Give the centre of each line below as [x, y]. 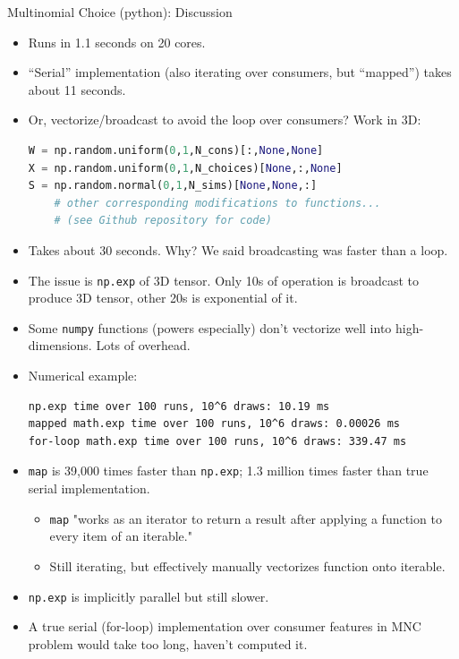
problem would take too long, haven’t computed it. [168, 643]
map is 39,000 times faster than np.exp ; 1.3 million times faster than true [228, 471]
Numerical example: [83, 376]
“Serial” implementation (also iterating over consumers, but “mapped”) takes [240, 72]
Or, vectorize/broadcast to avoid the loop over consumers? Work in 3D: [225, 120]
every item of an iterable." [121, 536]
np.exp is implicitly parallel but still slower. [149, 596]
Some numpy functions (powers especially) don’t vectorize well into [210, 327]
